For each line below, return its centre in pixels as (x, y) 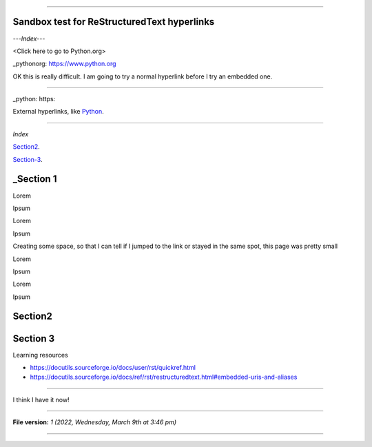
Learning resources (40, 355)
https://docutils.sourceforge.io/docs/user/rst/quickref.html (113, 367)
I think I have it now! (41, 399)
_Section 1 (35, 179)
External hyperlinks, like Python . (58, 112)
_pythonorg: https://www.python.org (64, 64)
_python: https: (34, 99)
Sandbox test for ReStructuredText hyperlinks (114, 22)
